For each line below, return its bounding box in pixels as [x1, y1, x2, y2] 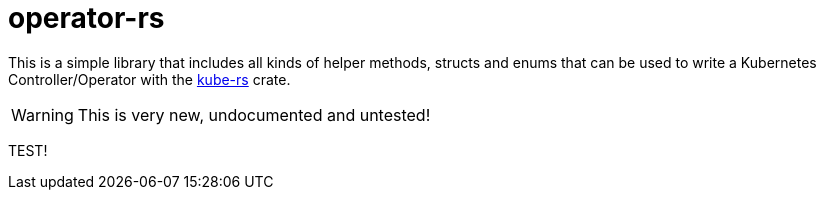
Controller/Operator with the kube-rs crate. [8, 70, 291, 88]
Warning [11, 104, 74, 125]
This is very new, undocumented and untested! [77, 104, 431, 125]
